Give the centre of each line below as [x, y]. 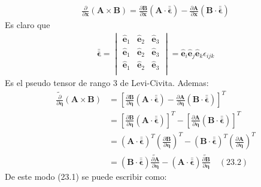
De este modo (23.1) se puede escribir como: [86, 177]
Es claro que [28, 25]
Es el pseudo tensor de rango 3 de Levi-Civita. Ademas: [107, 82]
